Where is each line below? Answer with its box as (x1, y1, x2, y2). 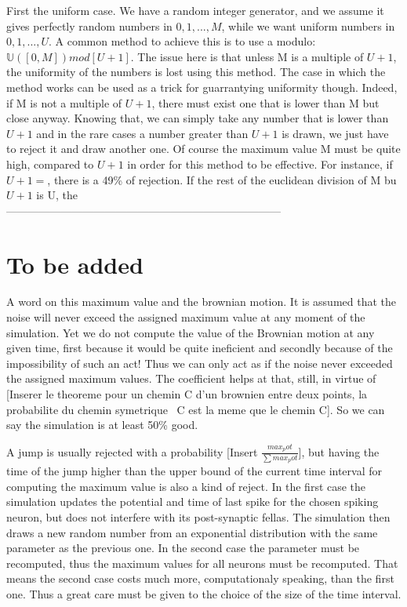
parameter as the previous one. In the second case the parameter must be (6, 540, 360, 556)
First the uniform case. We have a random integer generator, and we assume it (6, 2, 384, 18)
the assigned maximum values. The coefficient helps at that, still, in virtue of (6, 370, 376, 387)
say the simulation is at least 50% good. (6, 416, 198, 433)
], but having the (298, 443, 380, 460)
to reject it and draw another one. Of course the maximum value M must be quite (6, 140, 401, 157)
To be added (6, 248, 144, 280)
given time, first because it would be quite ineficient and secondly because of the (6, 340, 393, 356)
